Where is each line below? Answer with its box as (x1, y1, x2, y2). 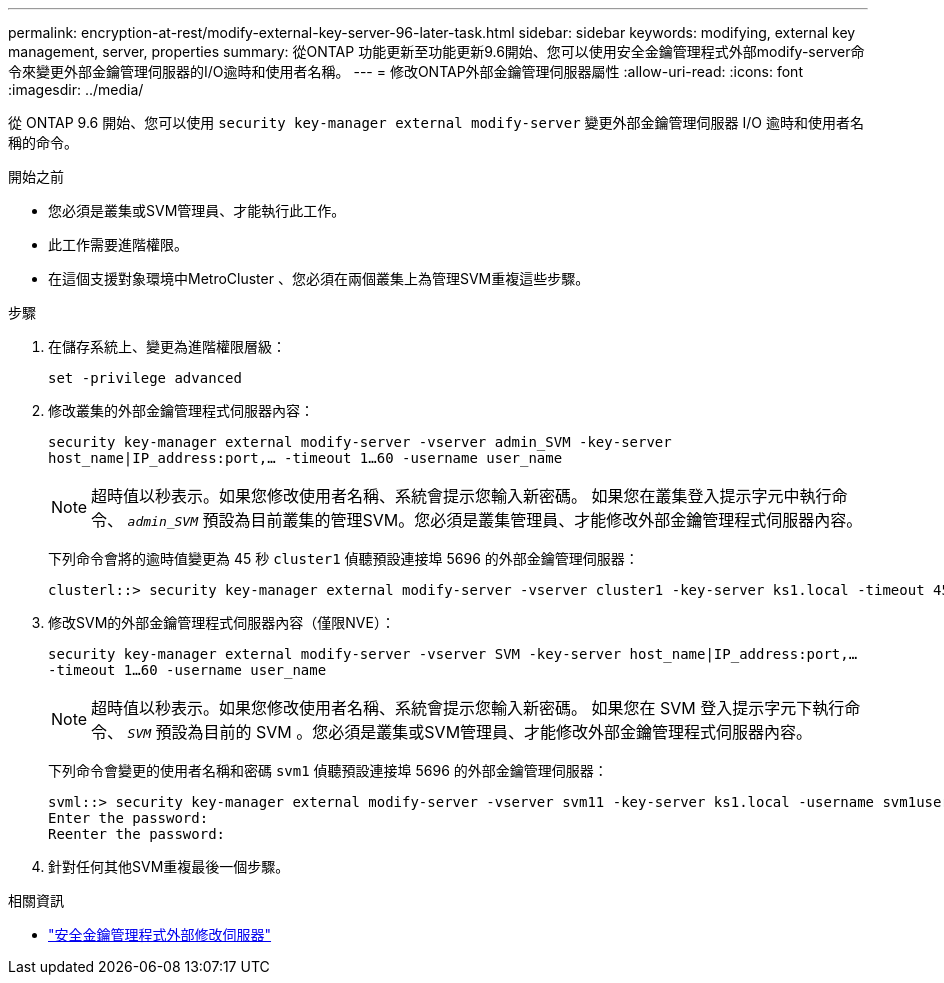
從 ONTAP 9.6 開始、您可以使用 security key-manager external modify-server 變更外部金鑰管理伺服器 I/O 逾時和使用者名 (8, 114, 864, 131)
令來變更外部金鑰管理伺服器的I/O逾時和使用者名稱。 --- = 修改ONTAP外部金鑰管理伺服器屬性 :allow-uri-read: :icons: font (8, 63, 803, 80)
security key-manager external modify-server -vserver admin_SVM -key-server (48, 434, 672, 450)
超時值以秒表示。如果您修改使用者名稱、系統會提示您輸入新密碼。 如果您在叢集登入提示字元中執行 (91, 486, 832, 506)
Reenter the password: (48, 826, 226, 842)
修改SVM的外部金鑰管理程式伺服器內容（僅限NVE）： (48, 614, 395, 631)
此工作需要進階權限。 (48, 236, 188, 253)
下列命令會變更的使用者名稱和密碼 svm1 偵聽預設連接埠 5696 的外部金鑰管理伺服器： (48, 762, 608, 779)
